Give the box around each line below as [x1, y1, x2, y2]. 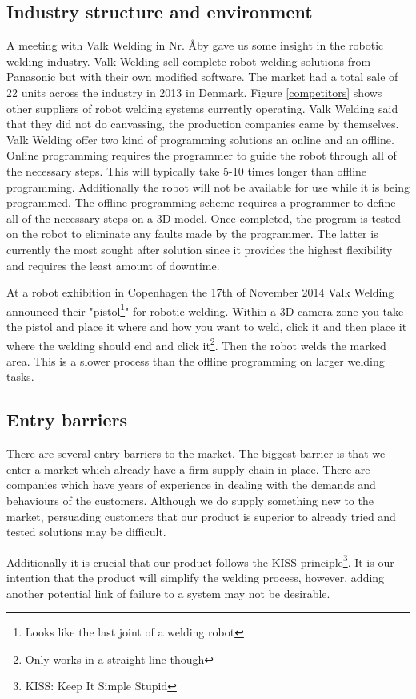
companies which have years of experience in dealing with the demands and [6, 476, 376, 493]
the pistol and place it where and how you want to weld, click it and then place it [6, 317, 407, 334]
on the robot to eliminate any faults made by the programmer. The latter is [6, 225, 378, 242]
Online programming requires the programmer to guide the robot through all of [6, 147, 397, 164]
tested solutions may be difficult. [6, 523, 166, 540]
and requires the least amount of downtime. [6, 257, 220, 273]
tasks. [6, 368, 34, 385]
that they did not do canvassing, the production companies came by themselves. [6, 115, 399, 132]
